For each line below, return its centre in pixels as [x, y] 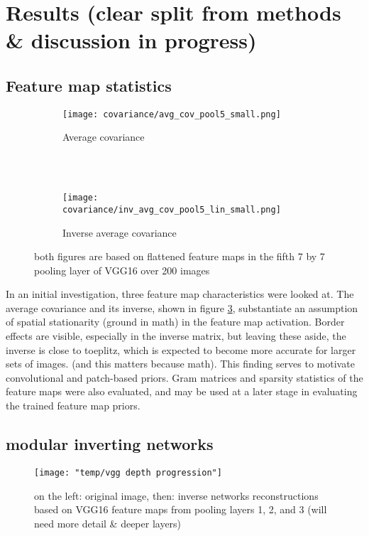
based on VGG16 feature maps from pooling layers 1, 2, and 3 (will [181, 509]
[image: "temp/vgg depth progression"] [128, 472]
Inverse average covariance [120, 232]
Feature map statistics [89, 85]
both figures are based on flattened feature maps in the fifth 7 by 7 [180, 256]
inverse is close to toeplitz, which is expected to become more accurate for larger [181, 349]
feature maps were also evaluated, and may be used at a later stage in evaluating [182, 391]
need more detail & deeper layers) [108, 523]
